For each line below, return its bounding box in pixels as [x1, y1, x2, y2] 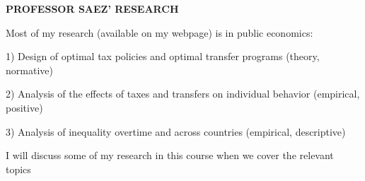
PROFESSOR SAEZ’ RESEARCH [6, 1, 179, 16]
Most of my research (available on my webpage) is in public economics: [6, 25, 313, 40]
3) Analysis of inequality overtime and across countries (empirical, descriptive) [6, 124, 346, 139]
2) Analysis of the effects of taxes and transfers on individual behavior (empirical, [6, 86, 360, 101]
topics [6, 161, 31, 176]
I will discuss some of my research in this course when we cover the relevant [6, 148, 334, 163]
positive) [6, 100, 43, 115]
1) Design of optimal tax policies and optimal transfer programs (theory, [6, 49, 320, 64]
